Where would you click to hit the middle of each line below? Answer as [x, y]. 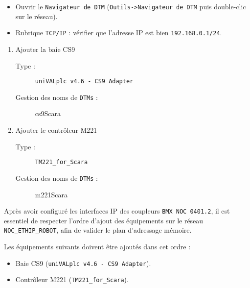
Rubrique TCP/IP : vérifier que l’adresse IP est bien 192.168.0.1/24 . [119, 33]
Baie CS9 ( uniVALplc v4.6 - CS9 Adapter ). [83, 263]
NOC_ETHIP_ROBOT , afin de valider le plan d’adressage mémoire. [98, 230]
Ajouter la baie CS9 [45, 49]
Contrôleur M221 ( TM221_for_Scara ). [72, 279]
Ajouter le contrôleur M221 [56, 130]
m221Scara [51, 194]
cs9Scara [48, 113]
